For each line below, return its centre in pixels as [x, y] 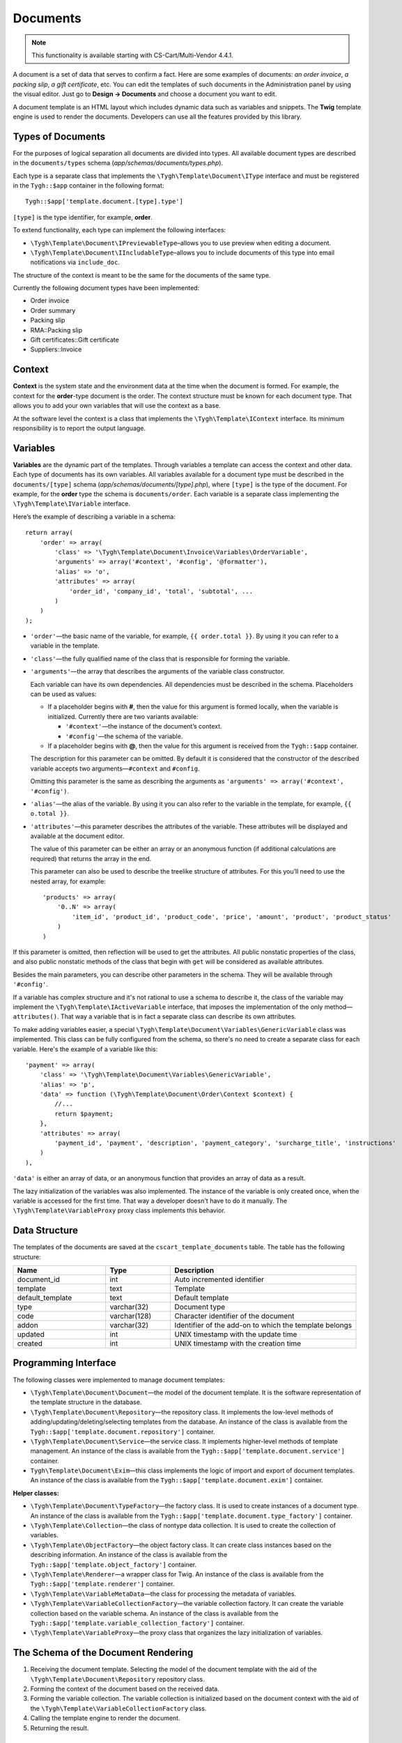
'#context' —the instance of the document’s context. [144, 726]
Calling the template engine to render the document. [105, 1718]
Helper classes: [36, 1493]
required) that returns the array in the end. [91, 858]
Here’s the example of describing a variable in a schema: [94, 517]
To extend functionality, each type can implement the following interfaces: [119, 230]
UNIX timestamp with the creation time [238, 1344]
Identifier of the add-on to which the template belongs [263, 1325]
